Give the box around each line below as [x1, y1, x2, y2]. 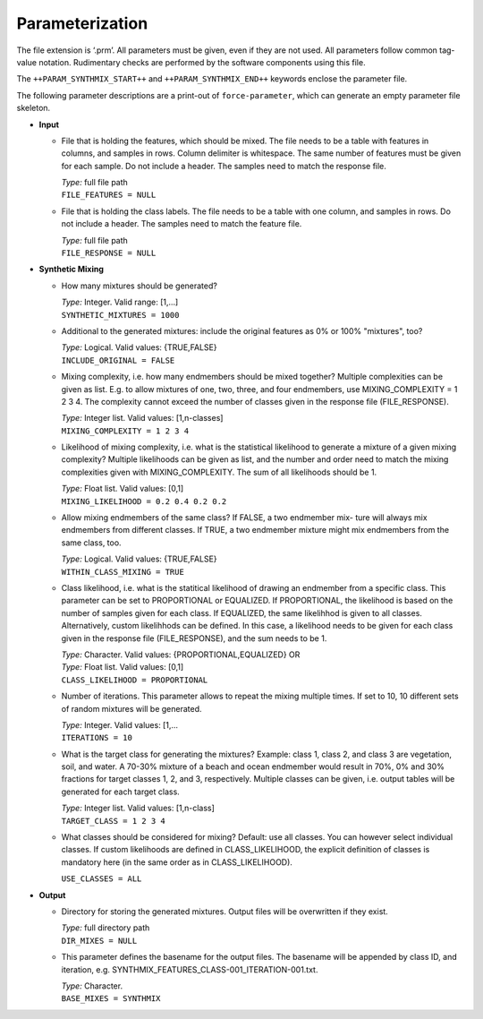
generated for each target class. [61, 786, 181, 797]
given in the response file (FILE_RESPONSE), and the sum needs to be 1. [61, 632, 327, 644]
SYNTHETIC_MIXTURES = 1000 [61, 310, 180, 320]
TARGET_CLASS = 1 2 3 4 [61, 816, 165, 826]
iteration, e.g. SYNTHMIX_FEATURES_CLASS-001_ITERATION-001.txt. [61, 963, 318, 975]
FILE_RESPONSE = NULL [61, 248, 157, 259]
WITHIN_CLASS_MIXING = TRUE [61, 567, 185, 577]
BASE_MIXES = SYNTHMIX [61, 994, 161, 1004]
